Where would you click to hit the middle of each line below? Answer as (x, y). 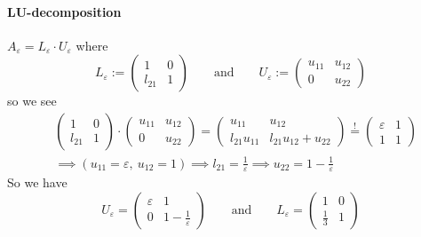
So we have (37, 182)
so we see (32, 101)
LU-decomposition (64, 11)
